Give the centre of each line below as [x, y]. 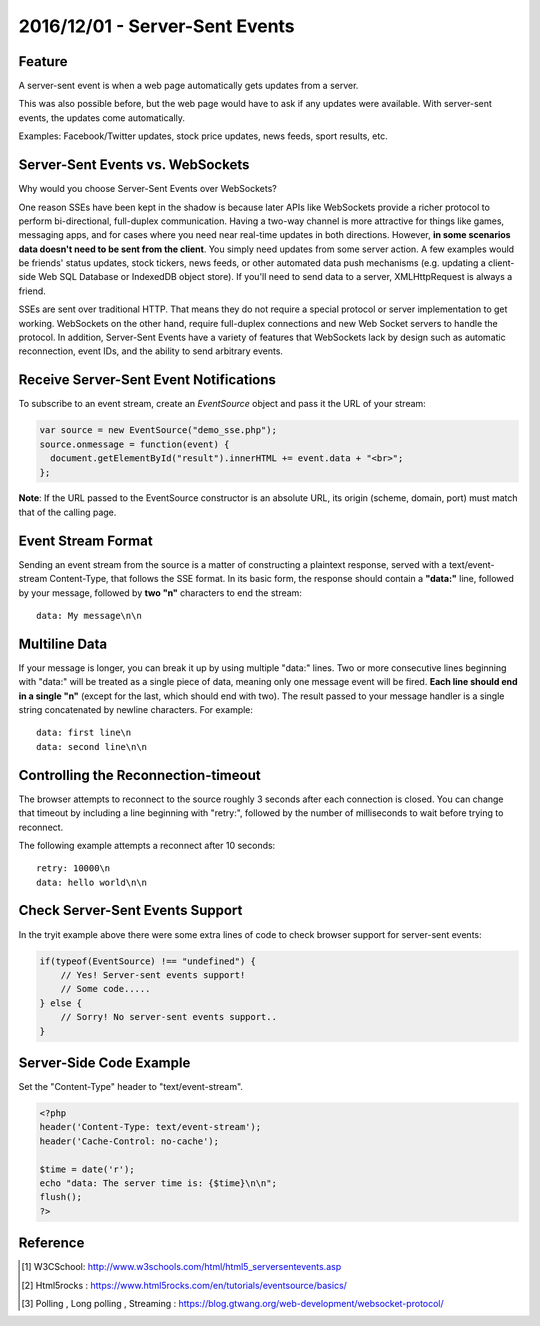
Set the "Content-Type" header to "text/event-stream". [131, 1087]
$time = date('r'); [87, 1169]
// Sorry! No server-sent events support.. [168, 1017]
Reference [51, 1243]
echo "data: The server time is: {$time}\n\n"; [158, 1183]
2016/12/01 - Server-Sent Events [156, 26]
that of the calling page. [67, 512]
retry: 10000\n [73, 868]
